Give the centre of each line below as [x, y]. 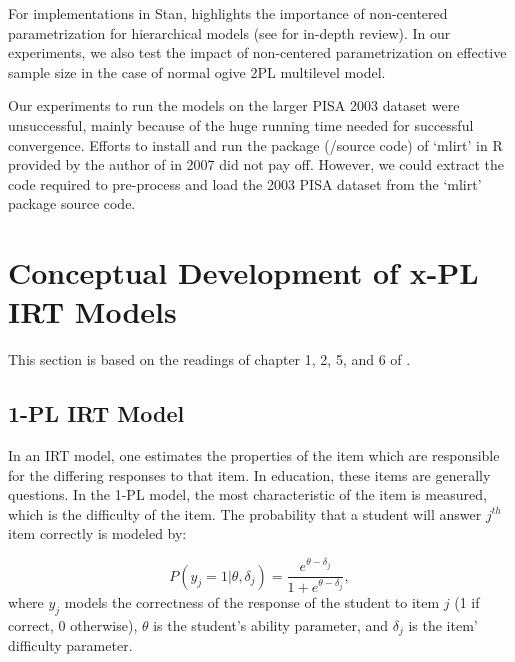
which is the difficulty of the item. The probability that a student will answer [245, 513]
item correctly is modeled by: [97, 533]
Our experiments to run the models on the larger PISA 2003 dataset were [234, 105]
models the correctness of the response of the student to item [252, 602]
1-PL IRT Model [96, 413]
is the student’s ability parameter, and [271, 625]
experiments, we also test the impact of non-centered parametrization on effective [257, 52]
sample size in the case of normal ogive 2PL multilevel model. [197, 71]
